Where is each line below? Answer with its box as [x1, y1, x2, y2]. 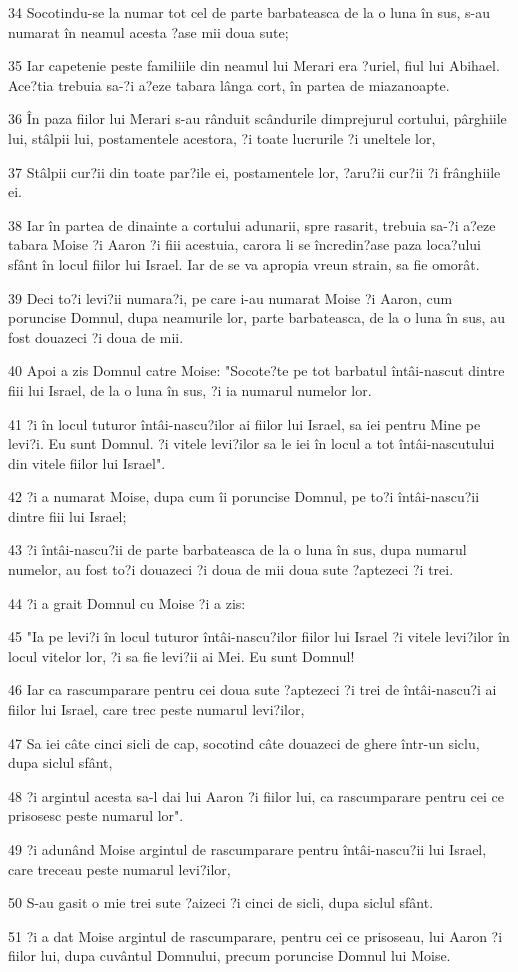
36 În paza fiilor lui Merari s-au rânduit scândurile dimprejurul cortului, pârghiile [8, 108, 507, 129]
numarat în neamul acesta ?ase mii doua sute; [8, 21, 289, 42]
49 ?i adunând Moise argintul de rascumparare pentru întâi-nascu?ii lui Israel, [8, 839, 487, 859]
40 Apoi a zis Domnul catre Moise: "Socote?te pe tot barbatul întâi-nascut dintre [8, 360, 505, 381]
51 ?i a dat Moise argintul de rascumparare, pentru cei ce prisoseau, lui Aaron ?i [8, 925, 503, 946]
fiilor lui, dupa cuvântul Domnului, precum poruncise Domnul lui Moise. [8, 945, 451, 966]
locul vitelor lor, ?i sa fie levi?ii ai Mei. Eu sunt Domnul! [8, 645, 355, 666]
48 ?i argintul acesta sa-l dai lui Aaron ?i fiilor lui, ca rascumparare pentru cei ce [8, 785, 504, 806]
